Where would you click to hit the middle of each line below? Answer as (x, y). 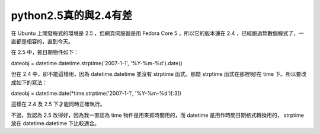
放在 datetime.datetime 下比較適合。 (55, 123)
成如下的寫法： (29, 82)
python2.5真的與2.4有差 (72, 15)
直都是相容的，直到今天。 (42, 41)
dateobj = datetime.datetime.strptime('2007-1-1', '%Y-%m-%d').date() (97, 63)
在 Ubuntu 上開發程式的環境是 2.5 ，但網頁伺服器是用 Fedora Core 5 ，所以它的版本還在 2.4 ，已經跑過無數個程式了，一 (158, 33)
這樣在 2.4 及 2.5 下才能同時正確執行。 (58, 104)
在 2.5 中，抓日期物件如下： (45, 52)
